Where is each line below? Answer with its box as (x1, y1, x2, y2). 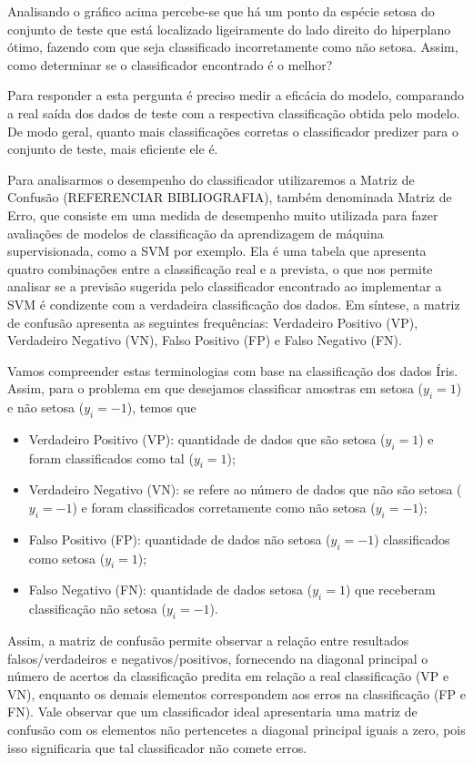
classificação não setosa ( (28, 599, 166, 618)
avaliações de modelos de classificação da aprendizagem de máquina (7, 223, 384, 242)
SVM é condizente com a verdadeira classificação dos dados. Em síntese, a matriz (7, 294, 460, 313)
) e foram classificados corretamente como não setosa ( (72, 498, 376, 517)
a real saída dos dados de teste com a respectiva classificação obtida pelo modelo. (7, 103, 460, 122)
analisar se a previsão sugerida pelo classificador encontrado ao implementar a (7, 277, 442, 296)
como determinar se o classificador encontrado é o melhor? (7, 55, 333, 74)
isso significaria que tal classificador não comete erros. (7, 738, 307, 757)
